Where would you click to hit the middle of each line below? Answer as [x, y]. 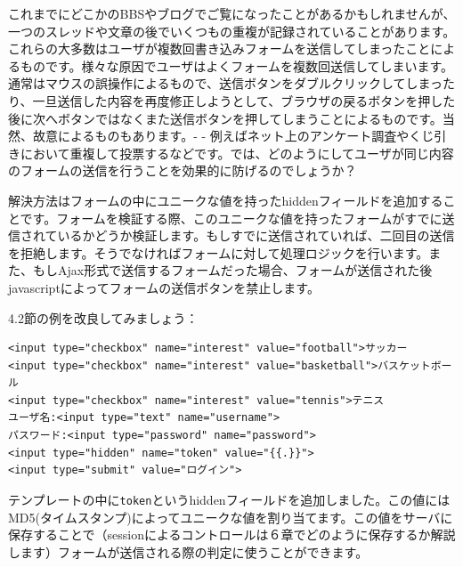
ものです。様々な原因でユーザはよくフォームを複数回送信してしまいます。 [237, 65]
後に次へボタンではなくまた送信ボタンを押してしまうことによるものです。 [225, 118]
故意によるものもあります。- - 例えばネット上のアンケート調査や [221, 136]
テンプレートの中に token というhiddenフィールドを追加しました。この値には [229, 499]
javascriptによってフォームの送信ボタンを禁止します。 [164, 287]
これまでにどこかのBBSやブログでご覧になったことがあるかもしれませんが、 [232, 13]
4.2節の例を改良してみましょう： [103, 317]
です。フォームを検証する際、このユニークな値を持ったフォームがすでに [231, 218]
